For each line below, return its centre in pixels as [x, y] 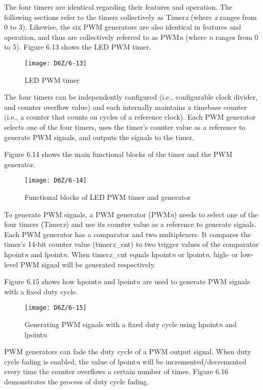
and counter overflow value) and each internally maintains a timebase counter [126, 107]
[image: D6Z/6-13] [56, 63]
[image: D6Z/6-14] [56, 181]
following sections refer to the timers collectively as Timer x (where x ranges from [130, 17]
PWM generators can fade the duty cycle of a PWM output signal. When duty [128, 351]
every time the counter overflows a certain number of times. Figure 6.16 [116, 371]
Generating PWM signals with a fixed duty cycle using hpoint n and [131, 324]
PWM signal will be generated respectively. [88, 264]
